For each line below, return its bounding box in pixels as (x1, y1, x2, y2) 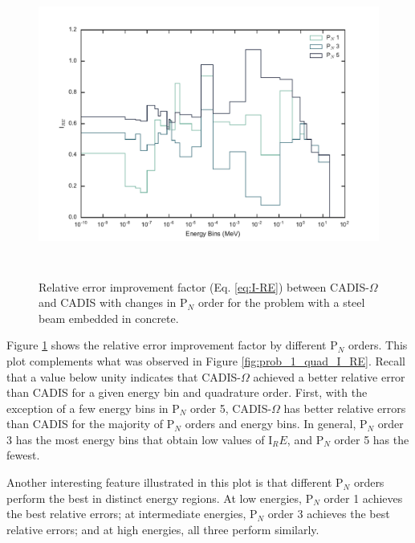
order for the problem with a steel (197, 294, 365, 311)
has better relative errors (283, 399, 406, 416)
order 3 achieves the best (267, 505, 390, 522)
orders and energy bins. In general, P (185, 415, 368, 432)
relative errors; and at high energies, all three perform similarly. (6, 521, 319, 537)
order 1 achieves (323, 489, 403, 506)
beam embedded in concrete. (39, 309, 179, 326)
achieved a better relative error (253, 368, 405, 385)
